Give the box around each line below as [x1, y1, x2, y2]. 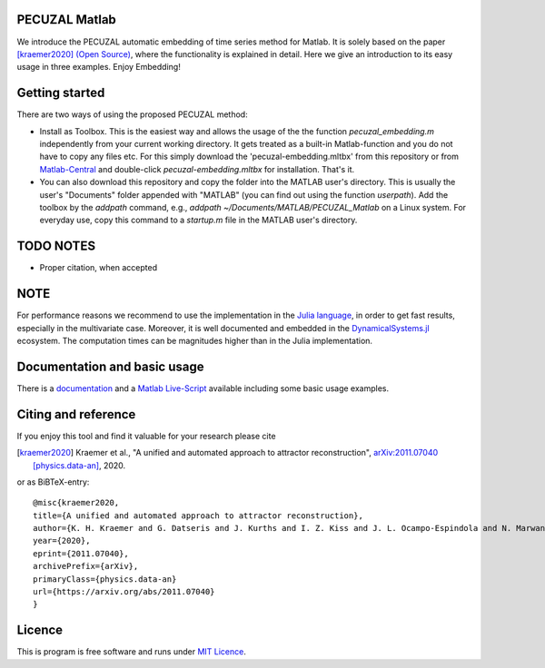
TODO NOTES [16, 239, 95, 254]
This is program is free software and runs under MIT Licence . [16, 646, 247, 657]
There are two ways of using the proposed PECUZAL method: [16, 109, 249, 120]
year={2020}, [33, 535, 91, 546]
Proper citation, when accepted [39, 262, 158, 273]
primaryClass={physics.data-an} [33, 574, 177, 584]
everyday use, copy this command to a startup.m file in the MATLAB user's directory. [39, 214, 358, 226]
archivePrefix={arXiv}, [33, 561, 139, 572]
